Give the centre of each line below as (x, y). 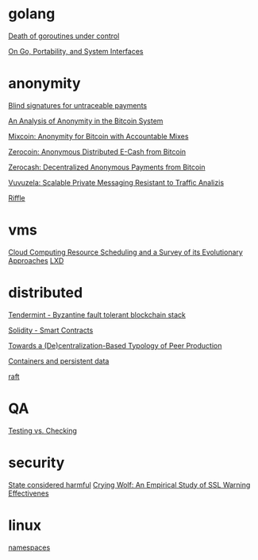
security (37, 463)
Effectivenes (29, 493)
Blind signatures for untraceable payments (78, 105)
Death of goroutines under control (64, 36)
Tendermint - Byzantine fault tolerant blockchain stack (97, 314)
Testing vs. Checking (43, 430)
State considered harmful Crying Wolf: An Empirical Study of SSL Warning (129, 484)
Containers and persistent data (59, 361)
